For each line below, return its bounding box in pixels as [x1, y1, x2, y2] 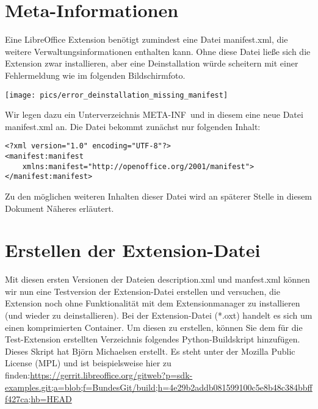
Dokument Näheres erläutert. [5, 201, 114, 214]
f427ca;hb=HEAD [5, 393, 72, 405]
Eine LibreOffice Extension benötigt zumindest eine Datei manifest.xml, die [5, 33, 288, 46]
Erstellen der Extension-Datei [5, 237, 261, 262]
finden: [5, 369, 31, 382]
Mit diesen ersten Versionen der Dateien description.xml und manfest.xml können [5, 273, 310, 286]
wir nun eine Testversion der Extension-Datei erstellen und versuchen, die [5, 284, 280, 297]
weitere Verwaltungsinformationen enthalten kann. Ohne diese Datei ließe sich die [5, 45, 311, 57]
